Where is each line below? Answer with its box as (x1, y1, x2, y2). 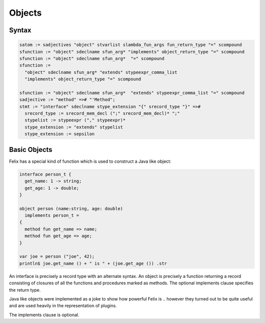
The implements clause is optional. (9, 312, 79, 318)
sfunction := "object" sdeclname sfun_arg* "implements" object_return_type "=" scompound (19, 49, 245, 54)
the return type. (9, 287, 41, 293)
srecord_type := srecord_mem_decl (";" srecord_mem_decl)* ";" (25, 111, 180, 116)
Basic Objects (9, 145, 53, 154)
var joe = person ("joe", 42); (19, 254, 95, 259)
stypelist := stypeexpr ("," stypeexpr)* (25, 118, 126, 123)
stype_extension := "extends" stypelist (25, 124, 123, 130)
